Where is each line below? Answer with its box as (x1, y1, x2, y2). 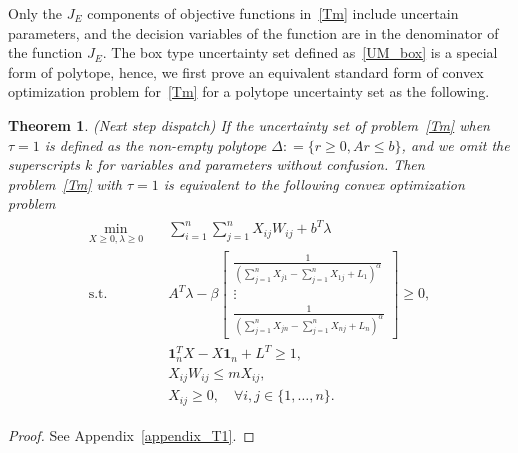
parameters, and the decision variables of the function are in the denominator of (8, 22, 499, 43)
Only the (8, 3, 63, 23)
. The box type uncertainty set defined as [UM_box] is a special (102, 42, 498, 63)
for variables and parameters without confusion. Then (97, 154, 425, 175)
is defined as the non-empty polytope (44, 134, 267, 155)
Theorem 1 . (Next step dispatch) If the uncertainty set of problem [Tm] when (8, 114, 490, 135)
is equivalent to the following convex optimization (163, 173, 465, 194)
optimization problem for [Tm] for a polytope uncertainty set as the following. (8, 81, 490, 102)
